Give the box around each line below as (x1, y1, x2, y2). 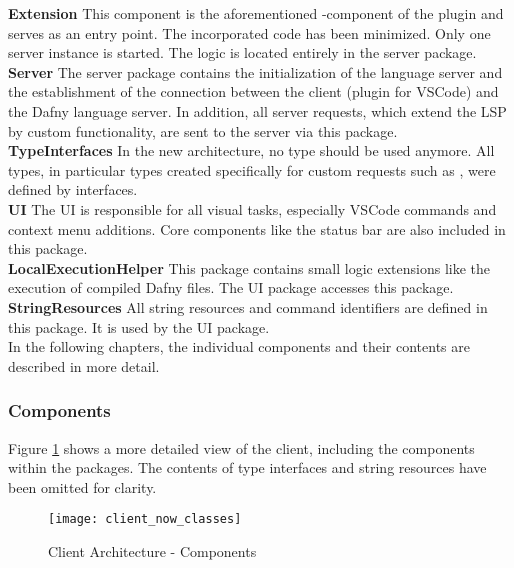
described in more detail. (8, 355, 160, 376)
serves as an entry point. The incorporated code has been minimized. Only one (8, 22, 491, 43)
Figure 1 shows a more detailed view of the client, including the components (8, 437, 475, 458)
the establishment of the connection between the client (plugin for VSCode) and (8, 81, 499, 102)
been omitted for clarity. (8, 476, 157, 497)
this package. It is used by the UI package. (8, 316, 270, 337)
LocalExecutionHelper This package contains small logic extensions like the (8, 257, 490, 278)
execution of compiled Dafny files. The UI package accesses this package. (8, 277, 454, 298)
